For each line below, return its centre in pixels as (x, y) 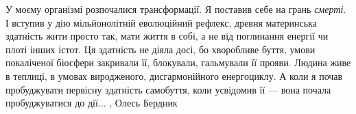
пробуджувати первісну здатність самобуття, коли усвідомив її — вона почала (168, 89)
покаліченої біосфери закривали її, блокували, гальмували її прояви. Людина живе (178, 62)
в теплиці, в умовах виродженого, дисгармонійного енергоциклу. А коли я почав (174, 75)
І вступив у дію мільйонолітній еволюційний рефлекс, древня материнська (161, 22)
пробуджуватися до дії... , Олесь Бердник (92, 103)
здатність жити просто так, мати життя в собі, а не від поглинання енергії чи (167, 36)
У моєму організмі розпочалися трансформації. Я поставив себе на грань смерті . (176, 9)
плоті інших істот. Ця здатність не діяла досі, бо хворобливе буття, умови (161, 49)
